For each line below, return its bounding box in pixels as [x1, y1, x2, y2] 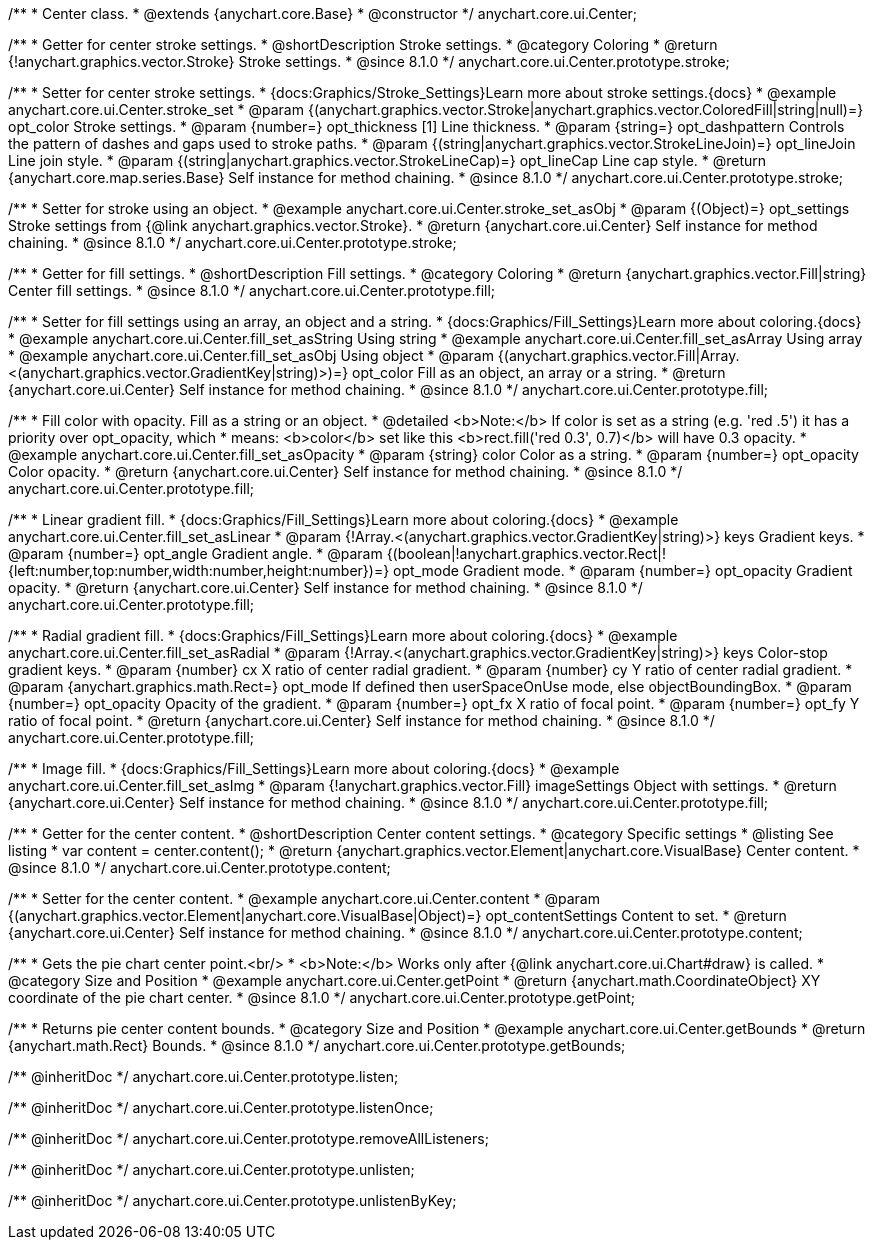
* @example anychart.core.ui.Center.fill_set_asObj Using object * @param [8, 347, 494, 364]
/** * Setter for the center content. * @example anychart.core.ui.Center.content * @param [8, 890, 600, 907]
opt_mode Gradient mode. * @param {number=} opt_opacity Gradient [393, 562, 853, 579]
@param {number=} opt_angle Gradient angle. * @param [8, 545, 383, 562]
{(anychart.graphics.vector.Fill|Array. [497, 347, 740, 364]
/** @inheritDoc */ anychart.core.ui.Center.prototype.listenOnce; [8, 1099, 434, 1116]
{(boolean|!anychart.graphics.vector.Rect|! [386, 545, 666, 562]
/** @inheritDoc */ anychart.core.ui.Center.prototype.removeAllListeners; [8, 1130, 489, 1147]
